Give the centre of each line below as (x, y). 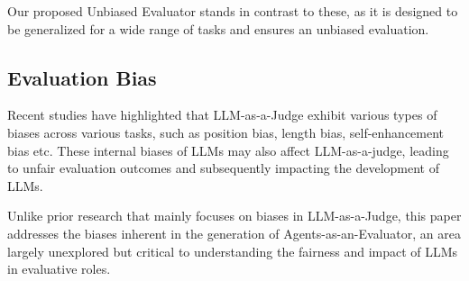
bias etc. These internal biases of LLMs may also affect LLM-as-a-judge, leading (228, 150)
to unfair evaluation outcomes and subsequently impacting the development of (224, 168)
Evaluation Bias (82, 77)
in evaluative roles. (59, 269)
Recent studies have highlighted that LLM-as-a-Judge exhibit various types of (222, 115)
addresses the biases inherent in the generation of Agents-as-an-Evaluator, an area (234, 233)
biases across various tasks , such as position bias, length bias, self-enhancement (226, 132)
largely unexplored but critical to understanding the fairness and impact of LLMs (233, 251)
